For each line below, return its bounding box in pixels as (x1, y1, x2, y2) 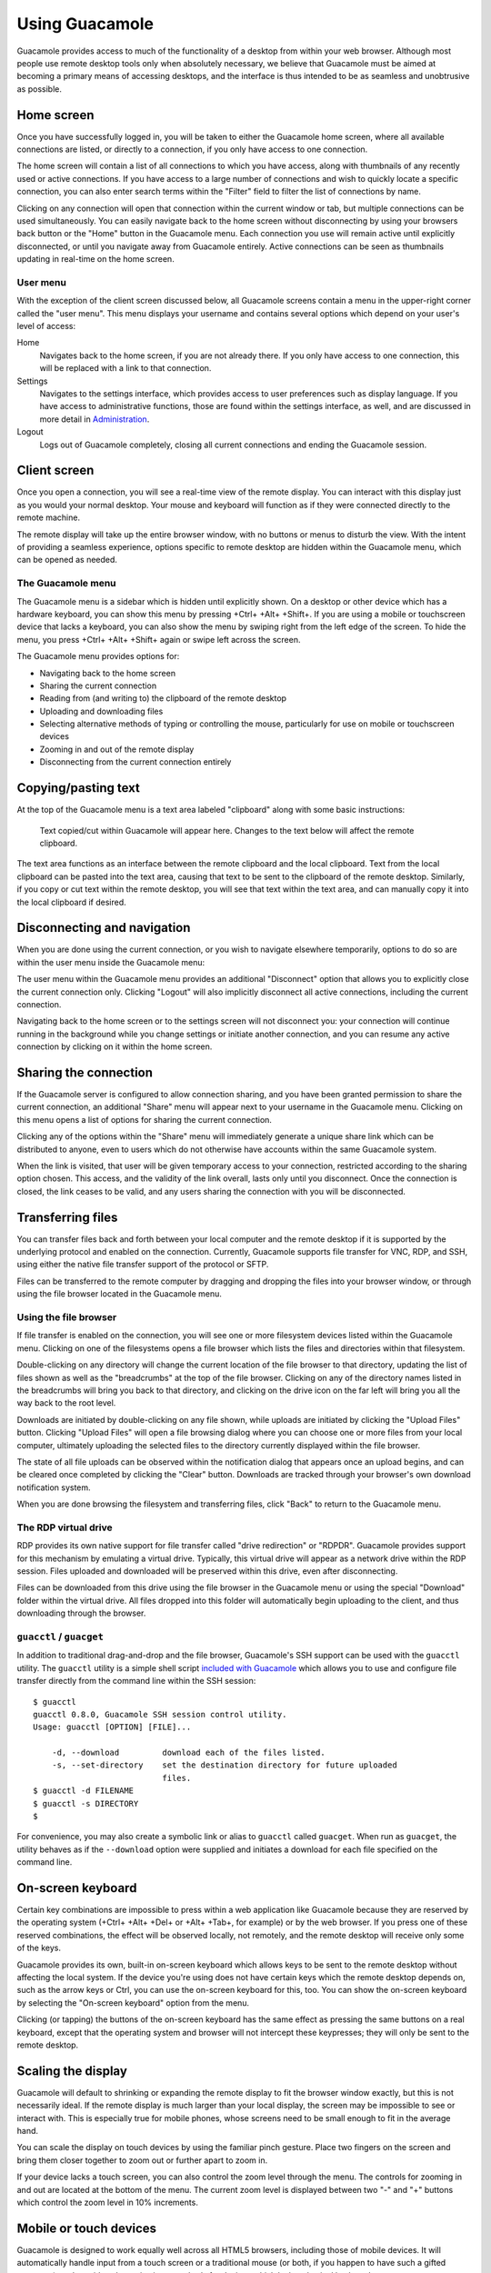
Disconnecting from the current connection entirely (39, 756, 232, 767)
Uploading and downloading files (39, 706, 164, 716)
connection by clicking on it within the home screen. (16, 1041, 213, 1052)
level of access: (16, 321, 76, 332)
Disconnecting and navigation (16, 920, 191, 936)
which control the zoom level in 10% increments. (16, 2197, 199, 2208)
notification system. (16, 1482, 91, 1493)
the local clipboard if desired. (16, 896, 126, 907)
